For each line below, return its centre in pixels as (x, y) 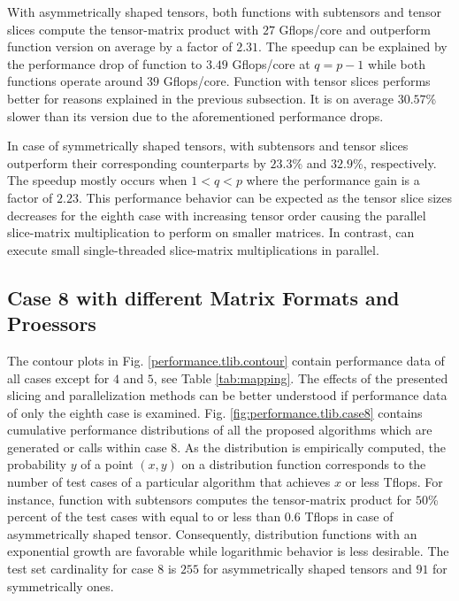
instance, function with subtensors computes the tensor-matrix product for (210, 499)
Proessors (52, 324)
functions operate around (75, 81)
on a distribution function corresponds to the (304, 464)
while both (397, 63)
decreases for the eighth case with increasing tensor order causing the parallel (217, 215)
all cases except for (58, 378)
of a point (107, 464)
